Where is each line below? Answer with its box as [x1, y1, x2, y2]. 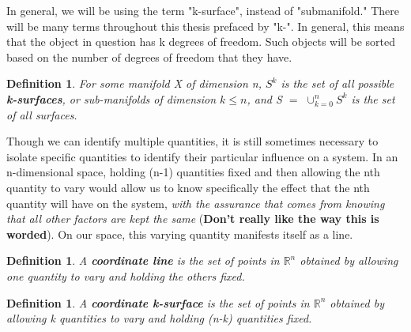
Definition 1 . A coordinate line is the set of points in [6, 252, 280, 269]
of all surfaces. [6, 106, 77, 123]
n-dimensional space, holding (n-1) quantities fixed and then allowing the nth [6, 164, 380, 180]
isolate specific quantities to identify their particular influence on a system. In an [6, 148, 398, 164]
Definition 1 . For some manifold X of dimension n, [6, 75, 262, 92]
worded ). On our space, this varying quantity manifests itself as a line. [6, 225, 353, 242]
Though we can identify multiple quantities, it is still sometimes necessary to [6, 133, 379, 149]
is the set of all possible [281, 75, 394, 92]
